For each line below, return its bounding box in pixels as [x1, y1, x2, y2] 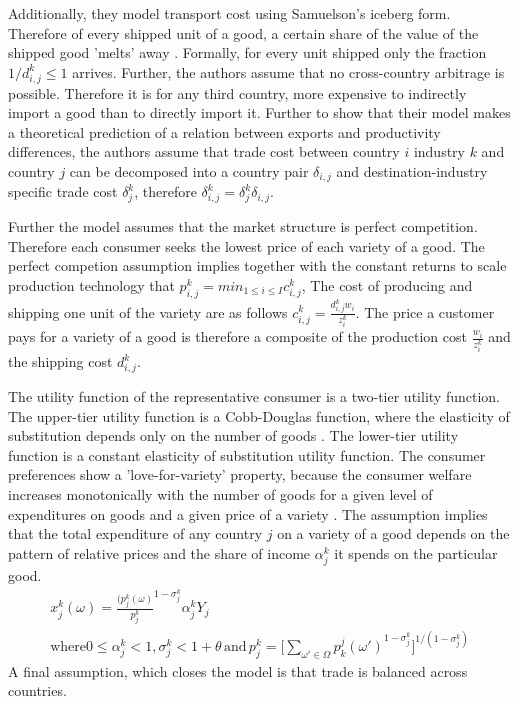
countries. [8, 680, 67, 701]
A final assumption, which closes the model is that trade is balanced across [8, 660, 468, 681]
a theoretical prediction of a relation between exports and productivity [8, 121, 441, 142]
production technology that [8, 274, 175, 295]
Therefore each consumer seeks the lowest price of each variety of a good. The [8, 235, 485, 256]
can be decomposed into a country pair [69, 160, 309, 181]
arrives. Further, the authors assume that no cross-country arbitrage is [72, 61, 505, 82]
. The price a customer [355, 301, 495, 322]
